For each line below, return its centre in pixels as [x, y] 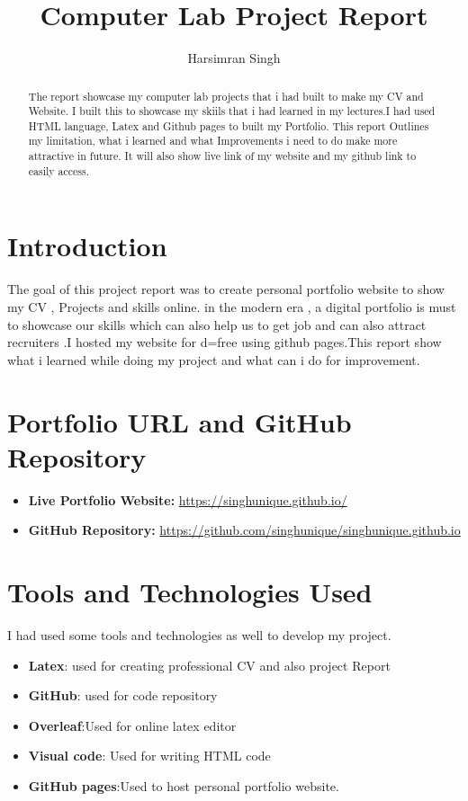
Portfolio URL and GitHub [180, 421]
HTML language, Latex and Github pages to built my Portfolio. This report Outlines [229, 125]
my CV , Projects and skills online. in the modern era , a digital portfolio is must [232, 306]
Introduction [87, 246]
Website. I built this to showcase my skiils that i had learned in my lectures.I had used [232, 111]
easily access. [59, 170]
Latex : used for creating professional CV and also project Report [209, 665]
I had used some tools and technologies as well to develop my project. [199, 634]
